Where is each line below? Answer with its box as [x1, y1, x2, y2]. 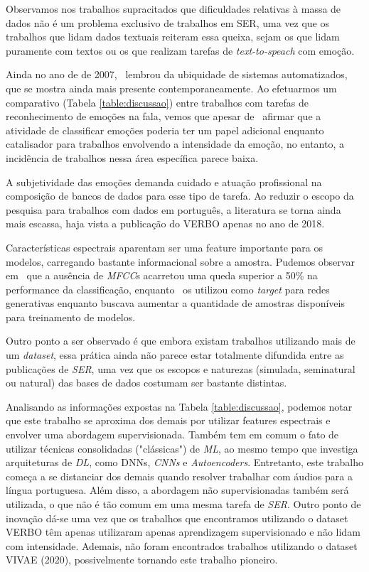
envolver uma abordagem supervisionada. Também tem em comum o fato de [6, 427, 339, 442]
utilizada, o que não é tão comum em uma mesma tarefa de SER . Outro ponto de [6, 497, 361, 511]
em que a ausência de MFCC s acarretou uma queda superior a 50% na [6, 268, 318, 283]
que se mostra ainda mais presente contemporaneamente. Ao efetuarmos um [6, 80, 337, 95]
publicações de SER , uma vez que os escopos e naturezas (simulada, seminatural [6, 361, 355, 376]
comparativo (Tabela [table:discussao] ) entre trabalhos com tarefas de [6, 95, 309, 109]
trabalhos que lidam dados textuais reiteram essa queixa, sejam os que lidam [6, 29, 340, 44]
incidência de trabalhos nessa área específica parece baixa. [6, 150, 259, 165]
